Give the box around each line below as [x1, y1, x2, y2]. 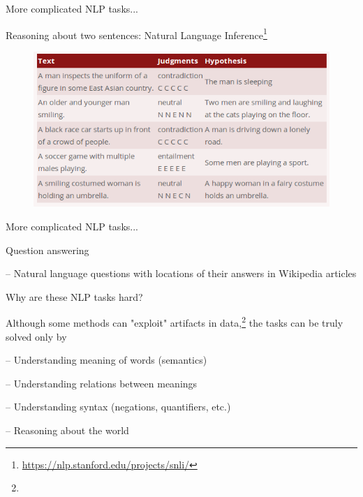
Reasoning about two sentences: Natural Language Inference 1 [6, 25, 267, 42]
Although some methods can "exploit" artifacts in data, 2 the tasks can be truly [6, 313, 343, 330]
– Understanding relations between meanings [6, 376, 198, 390]
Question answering [6, 242, 89, 257]
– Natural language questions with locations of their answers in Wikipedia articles [6, 266, 357, 281]
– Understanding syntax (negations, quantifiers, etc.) [6, 399, 231, 414]
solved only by [6, 329, 67, 343]
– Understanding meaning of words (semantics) [6, 353, 207, 367]
